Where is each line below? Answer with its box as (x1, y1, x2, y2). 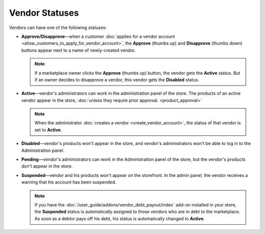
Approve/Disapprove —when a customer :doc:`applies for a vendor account (21, 33, 175, 39)
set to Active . (34, 127, 62, 133)
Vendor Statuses (9, 7, 79, 18)
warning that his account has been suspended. (21, 179, 116, 185)
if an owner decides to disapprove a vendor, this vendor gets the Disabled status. (34, 77, 200, 83)
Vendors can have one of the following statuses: (9, 25, 107, 30)
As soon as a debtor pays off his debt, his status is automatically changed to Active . (34, 215, 205, 221)
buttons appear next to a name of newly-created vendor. (21, 47, 136, 53)
